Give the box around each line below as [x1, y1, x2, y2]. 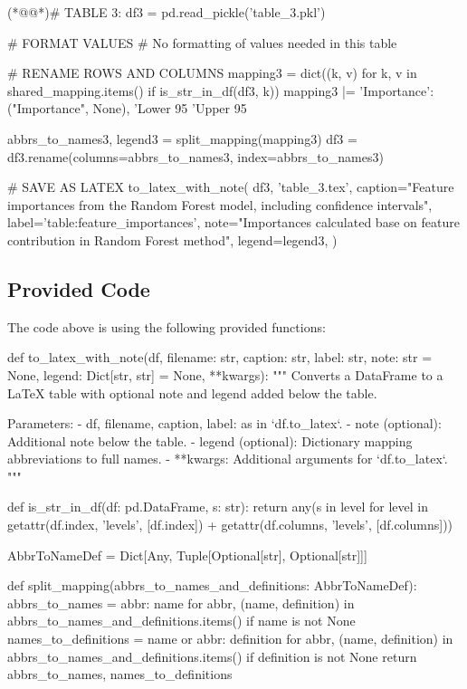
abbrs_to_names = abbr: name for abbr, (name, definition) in [7, 593, 355, 612]
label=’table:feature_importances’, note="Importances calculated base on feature [7, 213, 460, 232]
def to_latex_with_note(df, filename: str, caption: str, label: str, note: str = [7, 348, 433, 367]
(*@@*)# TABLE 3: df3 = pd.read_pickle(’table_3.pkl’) [7, 3, 326, 21]
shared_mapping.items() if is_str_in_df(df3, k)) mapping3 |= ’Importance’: [7, 81, 434, 100]
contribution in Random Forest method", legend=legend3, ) [7, 230, 338, 249]
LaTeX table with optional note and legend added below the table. [7, 383, 377, 402]
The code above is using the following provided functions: [7, 317, 326, 336]
